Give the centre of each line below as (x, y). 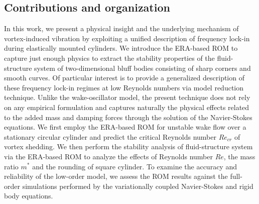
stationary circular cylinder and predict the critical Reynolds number (110, 136)
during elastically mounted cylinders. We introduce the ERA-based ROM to (121, 48)
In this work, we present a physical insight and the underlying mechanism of (121, 28)
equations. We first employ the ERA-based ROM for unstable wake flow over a (125, 127)
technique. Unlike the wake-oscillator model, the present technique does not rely (127, 97)
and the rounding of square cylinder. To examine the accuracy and (135, 166)
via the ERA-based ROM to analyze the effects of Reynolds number (108, 156)
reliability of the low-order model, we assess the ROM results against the (116, 176)
